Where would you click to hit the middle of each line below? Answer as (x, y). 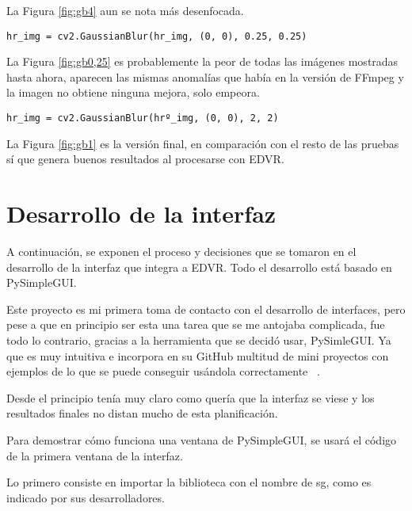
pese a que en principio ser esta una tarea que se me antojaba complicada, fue (196, 324)
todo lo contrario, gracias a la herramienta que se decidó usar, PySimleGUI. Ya (199, 339)
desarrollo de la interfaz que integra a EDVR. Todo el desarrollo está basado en (199, 267)
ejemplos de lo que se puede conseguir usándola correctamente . (163, 371)
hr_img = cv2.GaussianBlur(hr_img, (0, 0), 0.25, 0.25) (157, 36)
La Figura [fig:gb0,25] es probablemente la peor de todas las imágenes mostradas (202, 61)
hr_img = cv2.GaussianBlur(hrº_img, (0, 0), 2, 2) (143, 118)
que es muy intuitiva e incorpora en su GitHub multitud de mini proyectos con (198, 355)
